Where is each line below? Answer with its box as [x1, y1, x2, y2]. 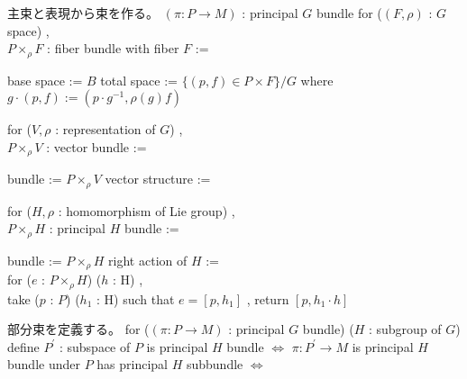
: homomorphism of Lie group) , [58, 201, 235, 220]
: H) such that [96, 289, 175, 308]
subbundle [186, 355, 243, 374]
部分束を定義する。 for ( [7, 320, 150, 338]
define [7, 337, 40, 356]
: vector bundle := [46, 137, 147, 156]
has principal [96, 355, 168, 374]
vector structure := [105, 169, 211, 188]
